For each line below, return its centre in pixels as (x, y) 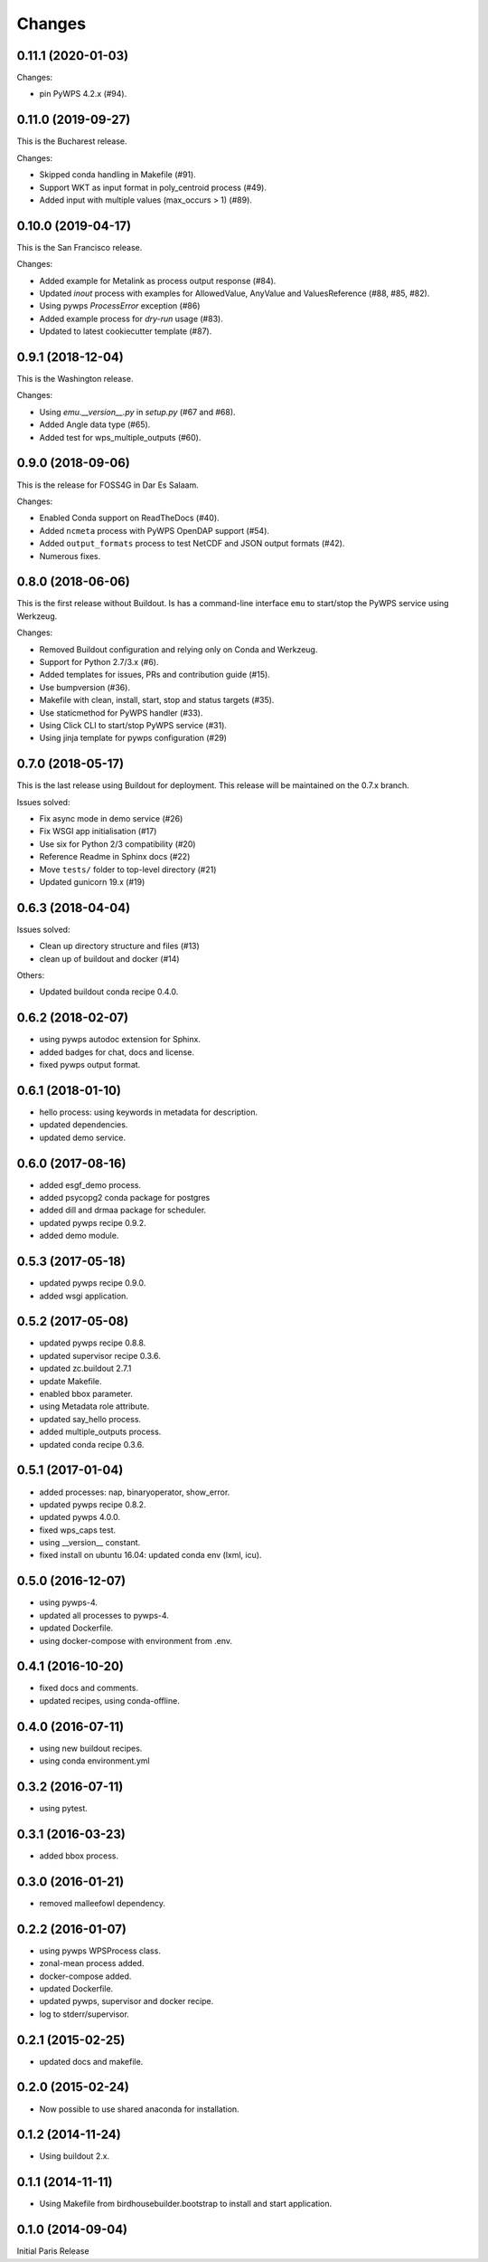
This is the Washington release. (75, 379)
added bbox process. (79, 1856)
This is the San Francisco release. (80, 247)
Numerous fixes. (70, 556)
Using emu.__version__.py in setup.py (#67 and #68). (137, 412)
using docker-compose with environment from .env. (136, 1640)
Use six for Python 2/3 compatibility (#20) (117, 844)
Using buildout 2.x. (75, 2156)
